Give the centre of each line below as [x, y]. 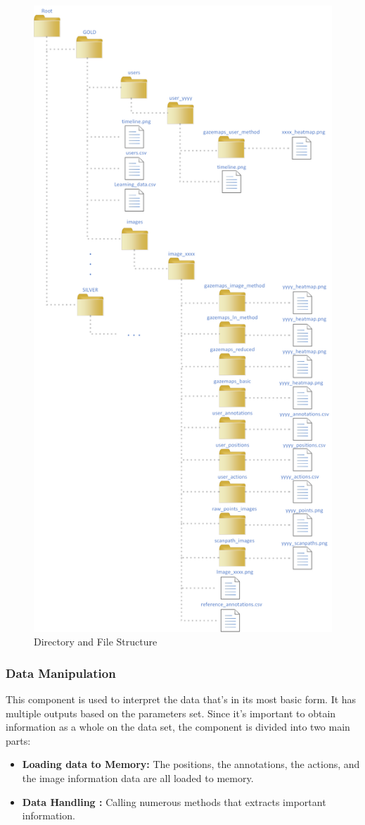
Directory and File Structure [96, 642]
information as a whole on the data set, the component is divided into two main [178, 727]
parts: [18, 740]
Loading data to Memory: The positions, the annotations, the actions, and [191, 764]
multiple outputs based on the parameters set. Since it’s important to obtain [171, 713]
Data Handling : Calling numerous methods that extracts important [174, 801]
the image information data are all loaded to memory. [138, 778]
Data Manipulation [61, 673]
